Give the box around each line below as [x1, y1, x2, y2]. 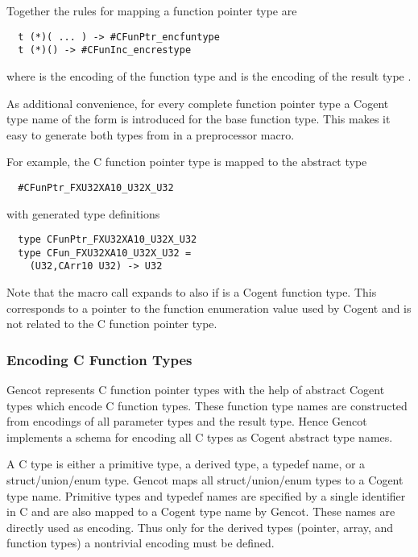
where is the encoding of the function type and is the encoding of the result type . [6, 67, 412, 84]
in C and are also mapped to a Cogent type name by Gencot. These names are [6, 503, 395, 520]
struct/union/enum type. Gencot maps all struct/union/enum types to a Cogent [6, 472, 404, 488]
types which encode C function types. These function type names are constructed [6, 397, 408, 414]
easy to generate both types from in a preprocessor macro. [6, 126, 295, 143]
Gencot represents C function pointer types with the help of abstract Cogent [6, 381, 385, 398]
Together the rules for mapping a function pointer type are [6, 2, 297, 19]
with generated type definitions [6, 205, 160, 222]
